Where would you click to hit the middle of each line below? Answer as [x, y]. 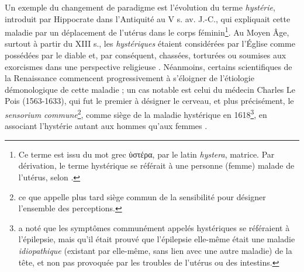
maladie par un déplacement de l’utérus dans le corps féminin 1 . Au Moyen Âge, [147, 31]
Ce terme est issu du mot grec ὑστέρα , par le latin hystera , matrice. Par [146, 154]
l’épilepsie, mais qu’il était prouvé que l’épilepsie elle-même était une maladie [157, 239]
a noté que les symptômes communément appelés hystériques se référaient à [154, 227]
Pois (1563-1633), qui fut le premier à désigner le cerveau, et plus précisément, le [149, 101]
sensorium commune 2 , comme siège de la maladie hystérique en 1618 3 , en [136, 114]
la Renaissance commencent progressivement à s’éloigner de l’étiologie [129, 78]
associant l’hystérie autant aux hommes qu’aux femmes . [106, 126]
